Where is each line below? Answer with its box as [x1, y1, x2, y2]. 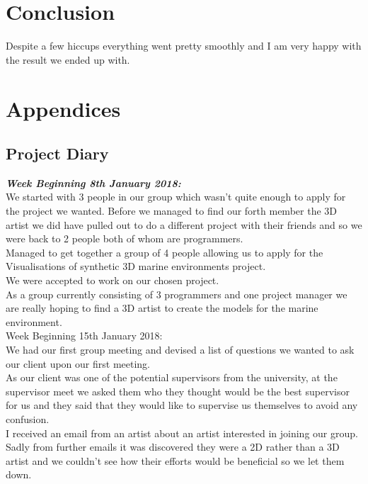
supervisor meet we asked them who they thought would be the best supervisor [6, 383, 350, 398]
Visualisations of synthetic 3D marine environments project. [6, 259, 266, 274]
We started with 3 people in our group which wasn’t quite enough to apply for [6, 189, 346, 204]
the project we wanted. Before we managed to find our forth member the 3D [6, 203, 337, 218]
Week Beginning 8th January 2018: [6, 175, 181, 190]
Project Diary [6, 142, 109, 164]
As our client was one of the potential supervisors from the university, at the [6, 370, 338, 385]
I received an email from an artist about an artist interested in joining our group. [6, 425, 358, 440]
